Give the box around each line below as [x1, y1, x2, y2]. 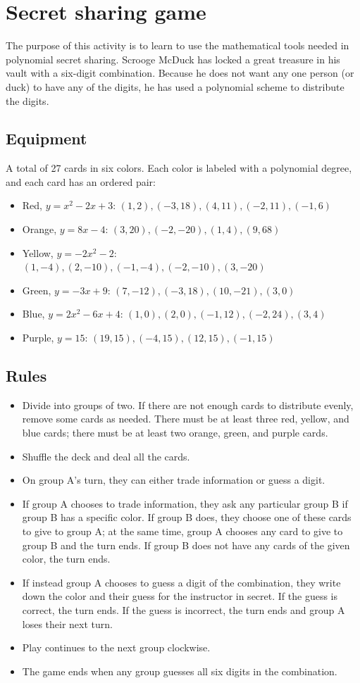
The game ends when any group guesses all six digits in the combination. [22, 663, 337, 678]
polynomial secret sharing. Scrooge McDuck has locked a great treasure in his [6, 51, 340, 66]
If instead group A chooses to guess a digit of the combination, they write [22, 575, 341, 589]
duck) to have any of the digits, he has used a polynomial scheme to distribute [6, 79, 345, 94]
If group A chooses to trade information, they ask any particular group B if [22, 496, 348, 510]
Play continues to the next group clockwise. [22, 640, 211, 655]
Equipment [6, 127, 87, 149]
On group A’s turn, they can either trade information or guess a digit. [22, 472, 325, 487]
